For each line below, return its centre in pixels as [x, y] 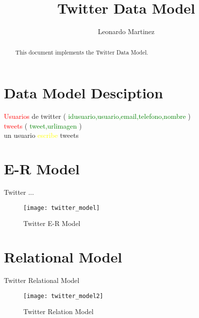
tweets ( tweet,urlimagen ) [43, 125]
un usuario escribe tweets [41, 135]
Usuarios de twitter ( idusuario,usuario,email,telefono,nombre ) [97, 116]
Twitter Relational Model [42, 280]
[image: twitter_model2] [63, 296]
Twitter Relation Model [58, 311]
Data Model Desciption [83, 93]
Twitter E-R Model [52, 223]
